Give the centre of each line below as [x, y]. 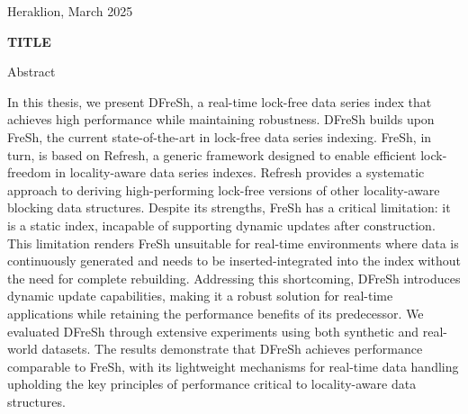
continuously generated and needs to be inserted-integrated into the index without [234, 261]
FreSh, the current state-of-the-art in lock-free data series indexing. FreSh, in [220, 136]
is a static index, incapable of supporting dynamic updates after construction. [221, 225]
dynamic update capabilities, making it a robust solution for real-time [200, 296]
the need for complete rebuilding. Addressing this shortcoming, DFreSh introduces [234, 278]
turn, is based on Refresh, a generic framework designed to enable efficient [212, 154]
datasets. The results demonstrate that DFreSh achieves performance [232, 349]
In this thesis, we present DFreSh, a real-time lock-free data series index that [220, 101]
